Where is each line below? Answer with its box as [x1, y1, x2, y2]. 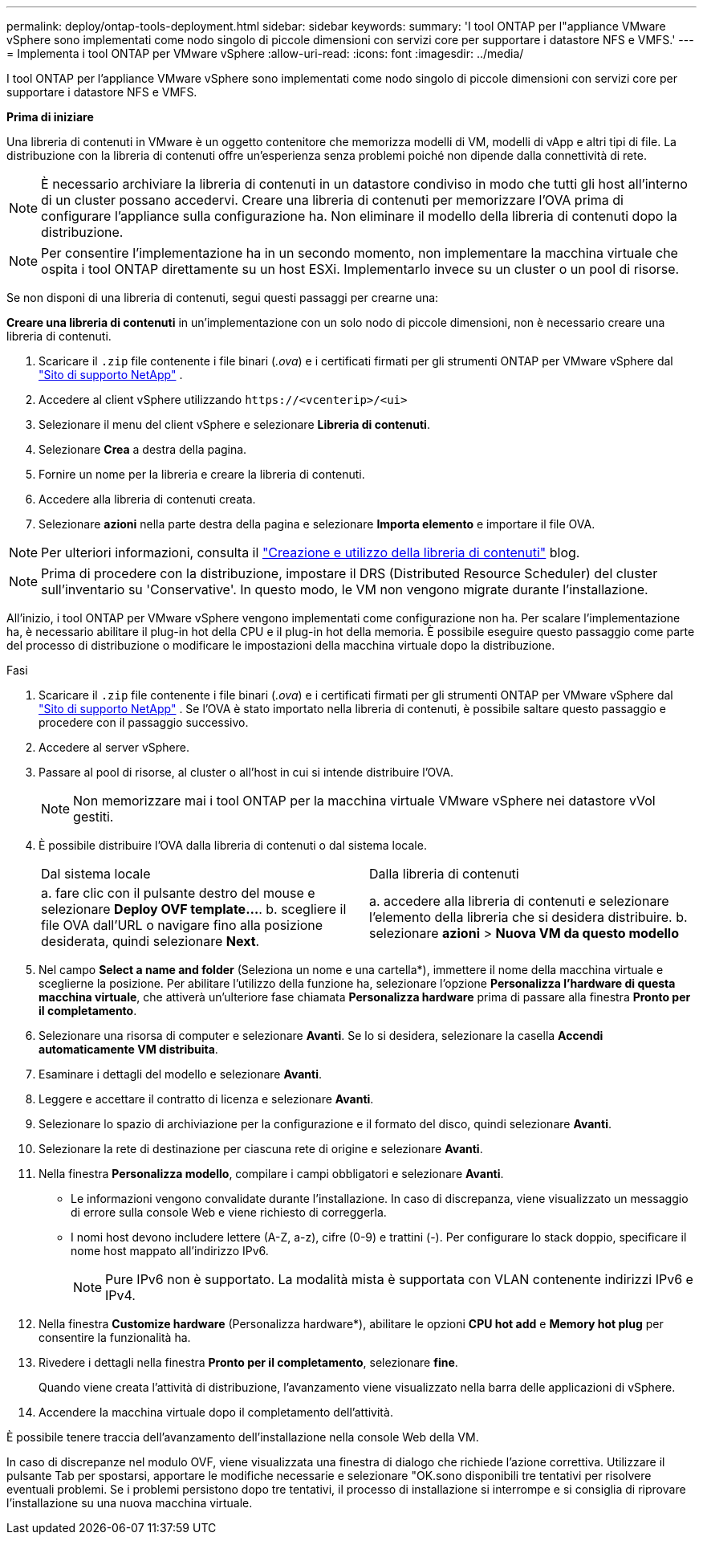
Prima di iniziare [6, 110, 94, 124]
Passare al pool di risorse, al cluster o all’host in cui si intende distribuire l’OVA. [39, 765, 454, 779]
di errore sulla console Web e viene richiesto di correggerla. [71, 1205, 387, 1219]
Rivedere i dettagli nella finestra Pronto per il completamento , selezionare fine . [39, 1356, 458, 1369]
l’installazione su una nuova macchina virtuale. [6, 1496, 253, 1510]
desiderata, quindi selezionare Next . [41, 933, 260, 949]
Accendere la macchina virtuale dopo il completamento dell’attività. [39, 1405, 393, 1419]
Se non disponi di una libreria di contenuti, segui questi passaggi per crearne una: [6, 291, 439, 304]
